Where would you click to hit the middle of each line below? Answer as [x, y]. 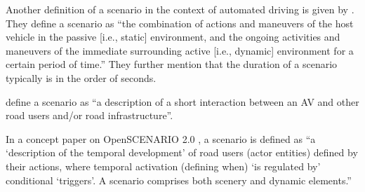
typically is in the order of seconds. [81, 77]
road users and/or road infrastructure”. [89, 115]
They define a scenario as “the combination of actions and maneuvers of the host [180, 23]
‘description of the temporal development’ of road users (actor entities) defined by [182, 152]
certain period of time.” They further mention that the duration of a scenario [172, 64]
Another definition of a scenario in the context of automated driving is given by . [180, 9]
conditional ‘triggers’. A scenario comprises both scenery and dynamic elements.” [179, 180]
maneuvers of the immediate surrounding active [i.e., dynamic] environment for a [180, 50]
